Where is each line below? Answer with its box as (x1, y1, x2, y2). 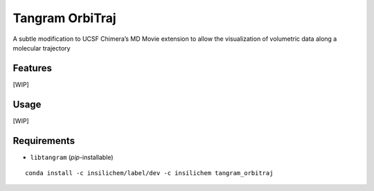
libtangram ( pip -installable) (30, 153, 114, 161)
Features (12, 62, 52, 74)
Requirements (12, 135, 75, 147)
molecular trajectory (12, 44, 71, 52)
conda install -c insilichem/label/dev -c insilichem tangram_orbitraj (25, 170, 274, 177)
